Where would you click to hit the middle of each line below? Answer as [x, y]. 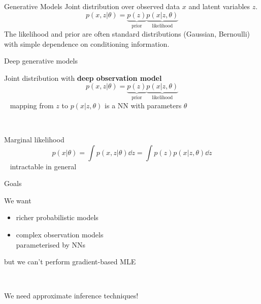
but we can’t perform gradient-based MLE [70, 262]
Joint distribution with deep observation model [83, 78]
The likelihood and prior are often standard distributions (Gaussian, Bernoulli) [127, 34]
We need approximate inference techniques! [71, 296]
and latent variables [219, 6]
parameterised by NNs [51, 244]
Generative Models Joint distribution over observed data [92, 6]
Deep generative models [41, 61]
